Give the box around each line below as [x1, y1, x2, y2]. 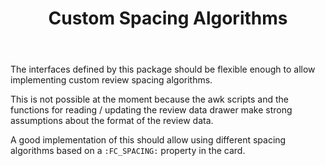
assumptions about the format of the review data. [10, 115, 214, 127]
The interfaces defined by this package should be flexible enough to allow [10, 63, 316, 76]
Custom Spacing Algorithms [48, 7, 288, 30]
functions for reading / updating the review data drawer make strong [10, 104, 293, 116]
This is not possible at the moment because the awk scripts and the [10, 93, 289, 106]
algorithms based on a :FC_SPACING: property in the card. [10, 145, 246, 157]
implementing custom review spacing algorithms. [10, 74, 213, 86]
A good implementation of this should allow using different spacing [10, 134, 287, 146]
